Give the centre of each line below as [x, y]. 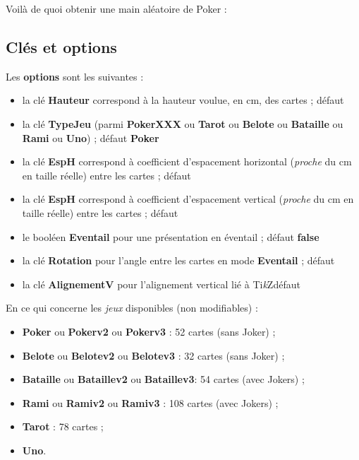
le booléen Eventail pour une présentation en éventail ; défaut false [171, 236]
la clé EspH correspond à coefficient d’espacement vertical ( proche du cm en [188, 199]
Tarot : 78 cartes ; [63, 426]
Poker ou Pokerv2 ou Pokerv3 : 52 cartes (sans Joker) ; [149, 331]
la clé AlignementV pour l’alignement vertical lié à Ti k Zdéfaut [161, 284]
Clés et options [61, 46]
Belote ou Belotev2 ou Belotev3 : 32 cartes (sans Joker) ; [153, 355]
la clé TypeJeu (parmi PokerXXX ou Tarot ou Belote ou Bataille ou [183, 123]
